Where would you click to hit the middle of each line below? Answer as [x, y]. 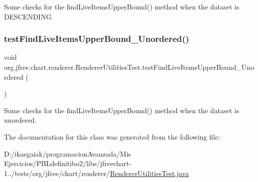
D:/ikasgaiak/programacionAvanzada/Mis [68, 153]
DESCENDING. [29, 16]
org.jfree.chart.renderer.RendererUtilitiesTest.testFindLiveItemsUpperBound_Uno [129, 67]
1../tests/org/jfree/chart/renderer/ [57, 173]
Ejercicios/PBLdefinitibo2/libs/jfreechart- [68, 163]
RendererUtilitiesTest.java [149, 173]
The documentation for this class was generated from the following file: [112, 136]
